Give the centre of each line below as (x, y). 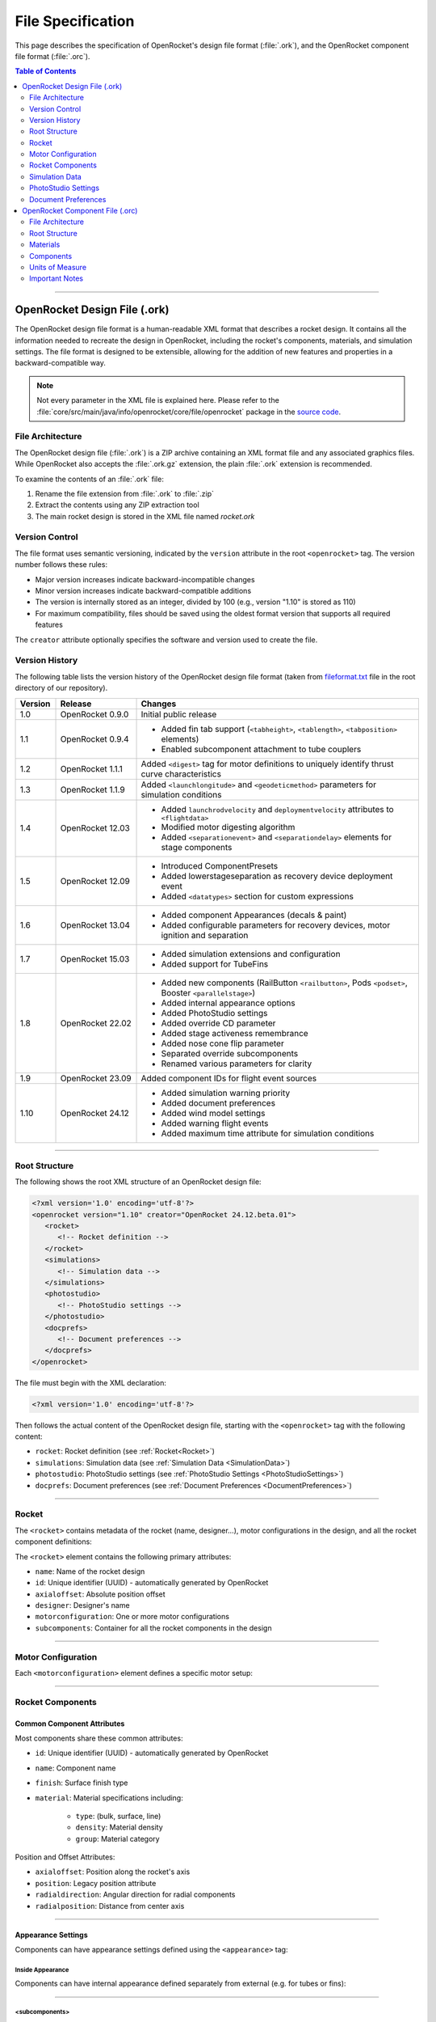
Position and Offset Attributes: (65, 1857)
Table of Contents (46, 71)
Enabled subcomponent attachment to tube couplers (261, 749)
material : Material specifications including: (109, 1798)
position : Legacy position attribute (96, 1883)
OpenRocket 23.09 (96, 1078)
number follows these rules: (61, 565)
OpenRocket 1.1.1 (91, 768)
